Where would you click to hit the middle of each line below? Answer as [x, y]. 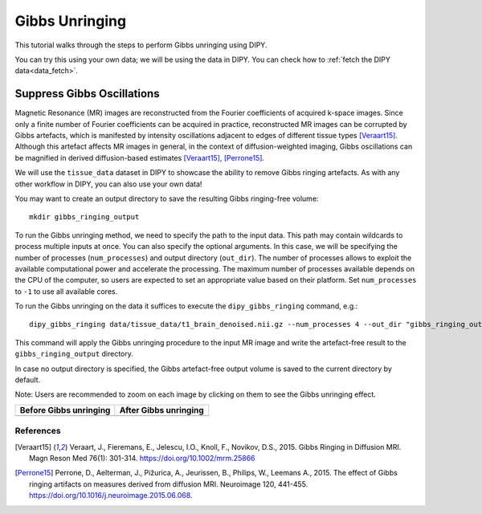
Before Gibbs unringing [65, 410]
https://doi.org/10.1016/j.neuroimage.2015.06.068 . [111, 496]
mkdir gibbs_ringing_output [84, 217]
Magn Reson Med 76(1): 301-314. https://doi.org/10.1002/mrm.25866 [143, 458]
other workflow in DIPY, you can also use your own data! [108, 184]
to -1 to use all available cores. [66, 291]
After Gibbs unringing [161, 410]
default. [28, 380]
